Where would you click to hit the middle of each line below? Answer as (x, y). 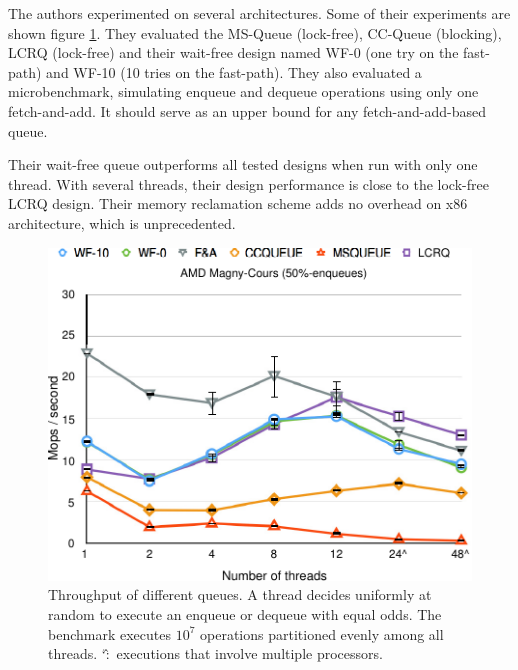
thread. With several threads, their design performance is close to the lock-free (248, 183)
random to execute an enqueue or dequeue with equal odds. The (245, 613)
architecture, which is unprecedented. (122, 222)
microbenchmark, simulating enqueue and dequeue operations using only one (243, 91)
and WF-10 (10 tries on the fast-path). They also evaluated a (234, 71)
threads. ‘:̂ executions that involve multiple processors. (215, 653)
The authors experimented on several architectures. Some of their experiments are (259, 13)
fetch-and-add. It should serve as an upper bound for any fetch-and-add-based (247, 110)
